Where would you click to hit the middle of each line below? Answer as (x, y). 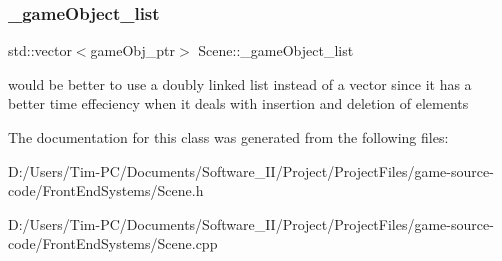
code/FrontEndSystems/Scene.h (106, 190)
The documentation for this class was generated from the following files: (228, 137)
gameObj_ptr (133, 50)
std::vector (40, 50)
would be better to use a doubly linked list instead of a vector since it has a (240, 83)
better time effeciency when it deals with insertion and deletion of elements (238, 103)
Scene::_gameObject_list (276, 50)
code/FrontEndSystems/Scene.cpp (113, 243)
